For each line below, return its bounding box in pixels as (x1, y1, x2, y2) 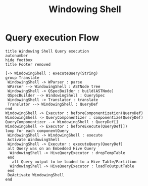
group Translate (5, 75, 39, 80)
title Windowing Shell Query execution (5, 49, 89, 54)
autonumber (5, 53, 28, 58)
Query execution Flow (5, 32, 100, 43)
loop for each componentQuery (5, 128, 69, 133)
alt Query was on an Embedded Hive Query (7, 146, 96, 151)
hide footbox (5, 57, 33, 63)
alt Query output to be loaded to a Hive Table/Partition (12, 159, 137, 164)
